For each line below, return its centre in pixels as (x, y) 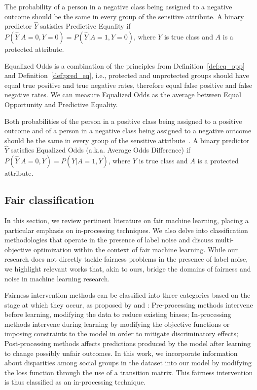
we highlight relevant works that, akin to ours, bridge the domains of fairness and (128, 268)
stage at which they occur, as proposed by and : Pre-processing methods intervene (129, 304)
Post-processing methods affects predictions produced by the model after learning (128, 343)
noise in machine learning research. (57, 278)
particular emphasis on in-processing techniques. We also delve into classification (126, 230)
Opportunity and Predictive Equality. (61, 104)
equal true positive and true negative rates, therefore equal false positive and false (128, 85)
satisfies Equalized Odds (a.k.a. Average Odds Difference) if (100, 150)
